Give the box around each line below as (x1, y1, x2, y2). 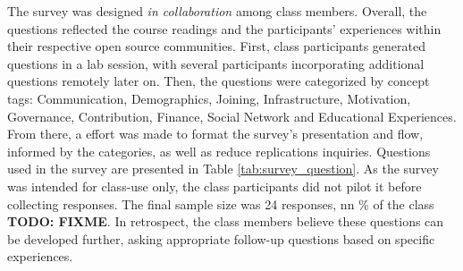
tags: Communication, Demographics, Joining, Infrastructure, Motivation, (7, 89, 411, 107)
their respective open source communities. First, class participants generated (7, 37, 425, 55)
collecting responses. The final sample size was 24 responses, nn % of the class (7, 194, 434, 213)
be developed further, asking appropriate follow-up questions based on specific (7, 229, 435, 248)
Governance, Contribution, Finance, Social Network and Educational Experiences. (7, 106, 457, 125)
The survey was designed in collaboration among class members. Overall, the (7, 2, 427, 20)
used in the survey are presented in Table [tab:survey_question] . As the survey (7, 159, 439, 178)
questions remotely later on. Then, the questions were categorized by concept (7, 72, 430, 90)
